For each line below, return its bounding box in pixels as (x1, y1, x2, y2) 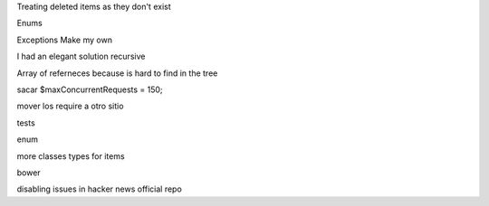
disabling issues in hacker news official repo (16, 183, 183, 194)
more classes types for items (16, 150, 126, 162)
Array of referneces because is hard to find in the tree (16, 68, 218, 79)
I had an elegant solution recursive (16, 51, 146, 62)
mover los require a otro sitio (16, 100, 124, 112)
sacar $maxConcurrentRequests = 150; (16, 84, 163, 95)
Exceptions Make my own (16, 34, 113, 45)
